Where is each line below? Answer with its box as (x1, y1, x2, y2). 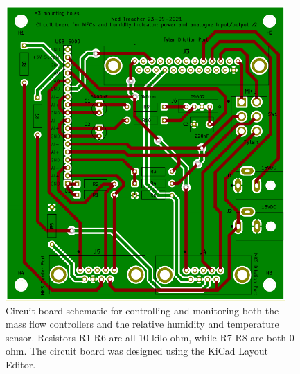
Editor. (6, 357, 36, 371)
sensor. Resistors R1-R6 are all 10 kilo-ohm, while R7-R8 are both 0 (6, 330, 294, 344)
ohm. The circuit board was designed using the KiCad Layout (6, 344, 268, 358)
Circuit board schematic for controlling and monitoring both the (6, 303, 279, 317)
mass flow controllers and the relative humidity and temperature (6, 317, 279, 331)
